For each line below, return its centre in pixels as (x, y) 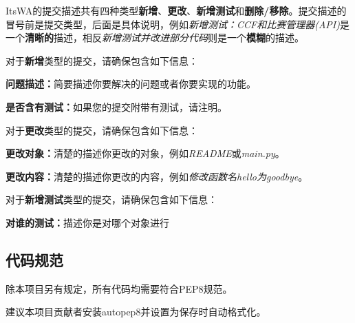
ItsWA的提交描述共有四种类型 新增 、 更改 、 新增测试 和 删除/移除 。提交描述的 (176, 10)
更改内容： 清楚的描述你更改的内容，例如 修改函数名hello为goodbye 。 (157, 176)
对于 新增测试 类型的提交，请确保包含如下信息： (111, 199)
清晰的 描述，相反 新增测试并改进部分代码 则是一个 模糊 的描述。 (164, 38)
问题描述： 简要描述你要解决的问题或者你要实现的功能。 (131, 84)
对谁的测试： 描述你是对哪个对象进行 (87, 222)
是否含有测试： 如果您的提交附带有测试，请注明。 (116, 106)
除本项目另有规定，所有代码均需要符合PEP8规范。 (119, 288)
